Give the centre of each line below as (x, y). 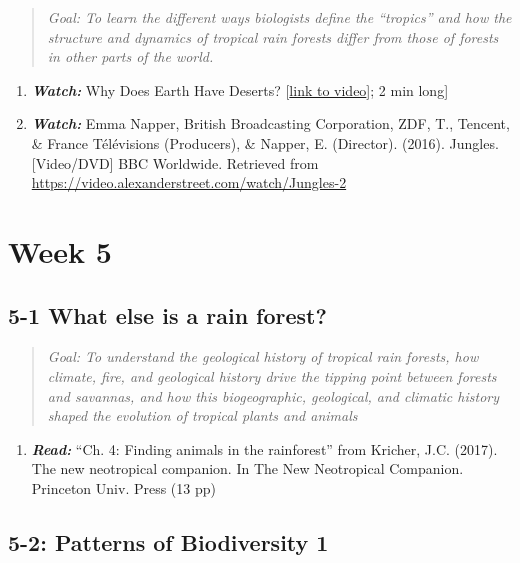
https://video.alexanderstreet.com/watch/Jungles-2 (189, 182)
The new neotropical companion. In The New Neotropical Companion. (247, 468)
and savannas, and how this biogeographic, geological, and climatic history (273, 395)
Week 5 (60, 250)
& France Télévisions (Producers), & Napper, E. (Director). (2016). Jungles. (265, 142)
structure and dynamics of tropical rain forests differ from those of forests (273, 36)
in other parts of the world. (130, 56)
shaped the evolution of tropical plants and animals (202, 415)
